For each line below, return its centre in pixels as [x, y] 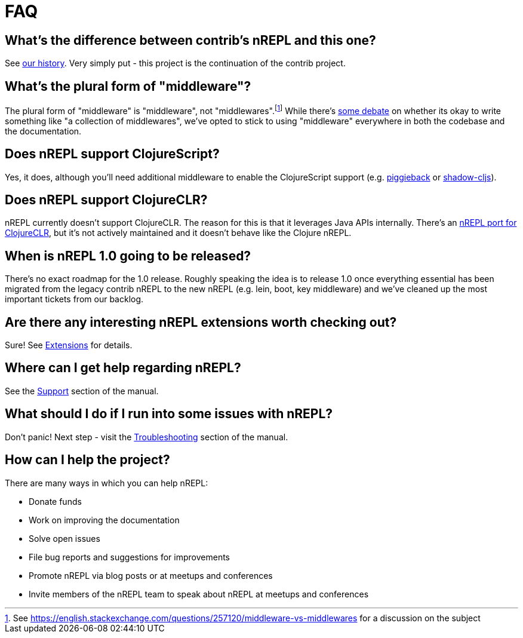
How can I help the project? [87, 460]
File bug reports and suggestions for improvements [129, 557]
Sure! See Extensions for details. [69, 345]
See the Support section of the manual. [82, 391]
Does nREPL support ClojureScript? [112, 154]
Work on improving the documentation [104, 520]
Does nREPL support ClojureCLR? [106, 200]
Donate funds [55, 501]
